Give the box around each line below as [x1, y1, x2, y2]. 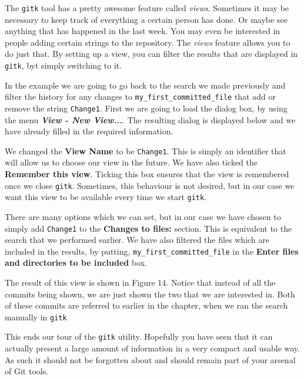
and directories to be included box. [5, 256, 147, 269]
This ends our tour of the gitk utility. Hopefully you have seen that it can [5, 330, 273, 343]
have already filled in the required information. [5, 125, 173, 137]
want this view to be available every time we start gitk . [5, 191, 207, 203]
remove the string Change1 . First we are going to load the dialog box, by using [5, 101, 288, 114]
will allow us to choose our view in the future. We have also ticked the [5, 156, 258, 168]
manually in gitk [5, 310, 67, 323]
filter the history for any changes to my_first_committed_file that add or [5, 90, 276, 103]
